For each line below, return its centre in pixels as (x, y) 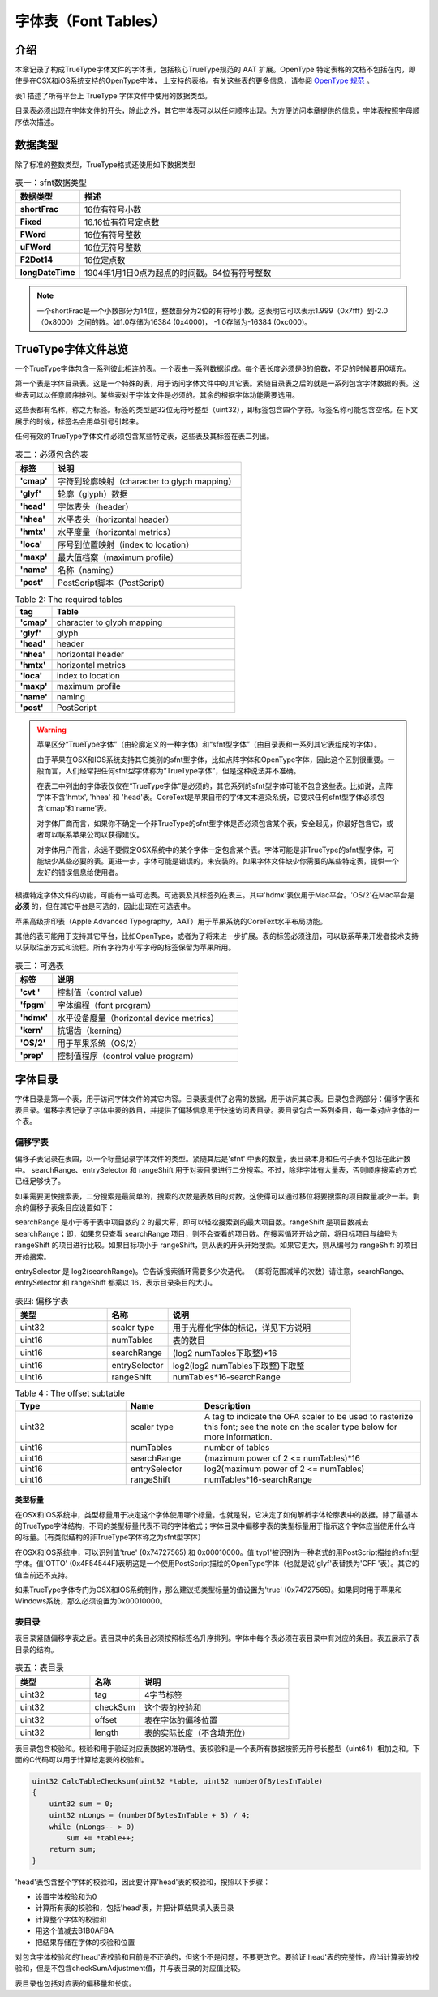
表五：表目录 (40, 1668)
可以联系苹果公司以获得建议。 (93, 835)
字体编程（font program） (107, 1005)
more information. (238, 1436)
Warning (52, 730)
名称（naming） (88, 570)
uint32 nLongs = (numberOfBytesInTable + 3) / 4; (150, 1815)
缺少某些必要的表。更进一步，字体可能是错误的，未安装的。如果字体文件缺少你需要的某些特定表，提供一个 (221, 861)
